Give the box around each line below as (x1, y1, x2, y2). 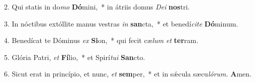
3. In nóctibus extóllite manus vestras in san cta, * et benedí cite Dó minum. (4, 18, 238, 28)
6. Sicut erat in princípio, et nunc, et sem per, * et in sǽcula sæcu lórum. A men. (4, 68, 251, 79)
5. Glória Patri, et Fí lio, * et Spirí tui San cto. (4, 51, 145, 62)
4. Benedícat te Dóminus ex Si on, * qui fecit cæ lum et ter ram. (4, 35, 199, 45)
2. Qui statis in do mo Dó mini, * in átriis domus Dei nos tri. (4, 1, 190, 11)
